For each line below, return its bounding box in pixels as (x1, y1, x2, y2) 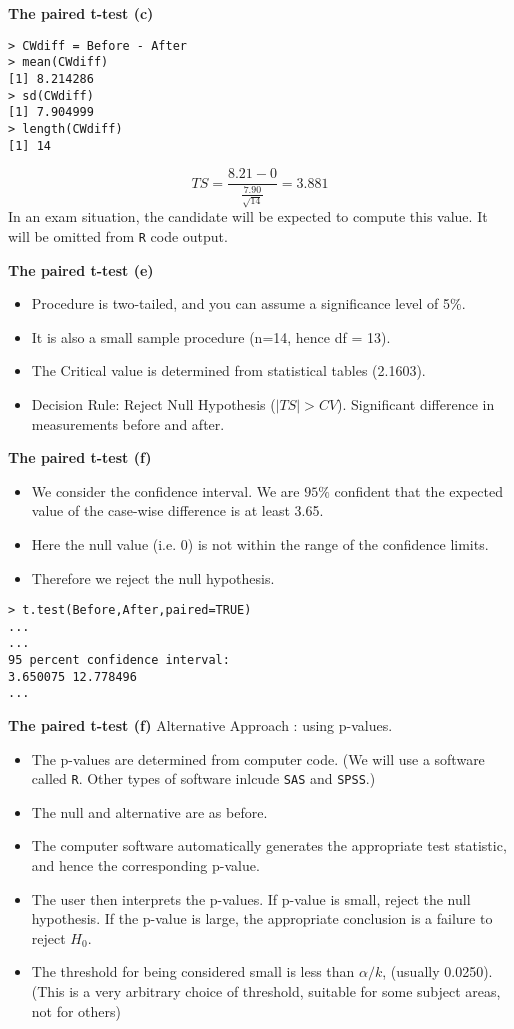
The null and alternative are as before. (31, 801, 268, 822)
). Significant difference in (337, 393, 495, 414)
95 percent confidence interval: (8, 653, 230, 668)
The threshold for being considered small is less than (31, 961, 355, 982)
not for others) (31, 1000, 122, 1021)
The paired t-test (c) (8, 3, 154, 23)
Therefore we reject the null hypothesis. (31, 567, 275, 588)
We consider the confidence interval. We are (31, 480, 300, 501)
